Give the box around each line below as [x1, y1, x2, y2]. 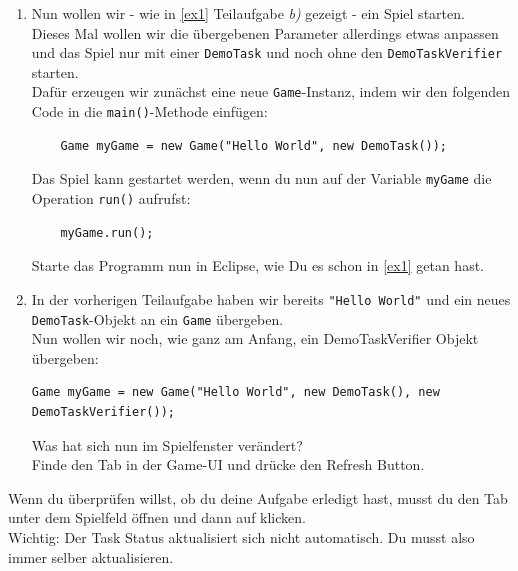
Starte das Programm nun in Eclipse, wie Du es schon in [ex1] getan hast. [31, 255, 485, 276]
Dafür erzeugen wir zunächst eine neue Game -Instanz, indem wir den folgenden [31, 81, 511, 102]
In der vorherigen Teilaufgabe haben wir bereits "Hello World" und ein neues [31, 288, 511, 309]
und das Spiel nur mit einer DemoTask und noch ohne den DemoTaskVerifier [31, 42, 503, 63]
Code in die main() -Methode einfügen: [31, 101, 268, 122]
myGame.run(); [60, 225, 154, 240]
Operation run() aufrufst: [31, 188, 191, 208]
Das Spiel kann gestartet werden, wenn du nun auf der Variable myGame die [31, 168, 492, 189]
